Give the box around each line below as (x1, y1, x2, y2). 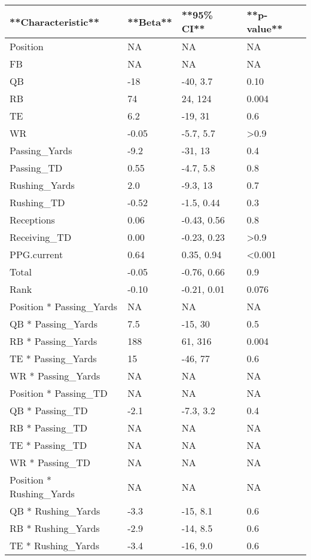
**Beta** (127, 14, 172, 29)
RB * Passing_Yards (10, 334, 97, 348)
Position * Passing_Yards (10, 299, 117, 313)
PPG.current (10, 247, 63, 261)
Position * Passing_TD (10, 386, 108, 400)
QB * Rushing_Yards (10, 504, 100, 518)
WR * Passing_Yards (10, 369, 100, 382)
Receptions (10, 213, 55, 227)
